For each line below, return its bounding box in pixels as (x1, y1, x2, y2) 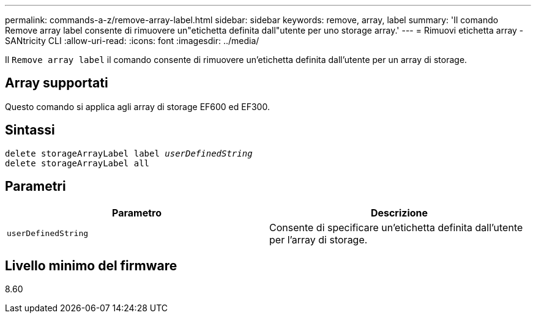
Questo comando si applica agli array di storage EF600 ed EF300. (5, 101, 270, 112)
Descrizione (370, 206, 428, 219)
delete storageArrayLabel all (5, 158, 150, 168)
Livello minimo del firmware (5, 257, 177, 273)
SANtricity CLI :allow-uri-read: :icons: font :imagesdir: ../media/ (5, 35, 259, 46)
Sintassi (5, 122, 55, 138)
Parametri (5, 179, 66, 194)
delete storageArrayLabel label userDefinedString (5, 148, 253, 158)
